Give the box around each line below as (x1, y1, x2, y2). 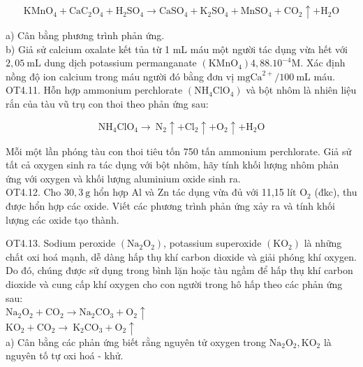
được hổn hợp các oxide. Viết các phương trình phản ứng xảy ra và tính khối (6, 198, 335, 213)
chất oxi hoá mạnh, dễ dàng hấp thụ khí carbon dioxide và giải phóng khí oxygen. (6, 249, 357, 264)
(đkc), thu (314, 185, 357, 199)
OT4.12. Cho (6, 185, 61, 199)
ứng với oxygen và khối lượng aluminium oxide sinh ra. (6, 171, 241, 185)
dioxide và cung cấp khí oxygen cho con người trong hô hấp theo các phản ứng (6, 276, 343, 291)
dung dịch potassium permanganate (44, 55, 197, 70)
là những (304, 236, 342, 250)
